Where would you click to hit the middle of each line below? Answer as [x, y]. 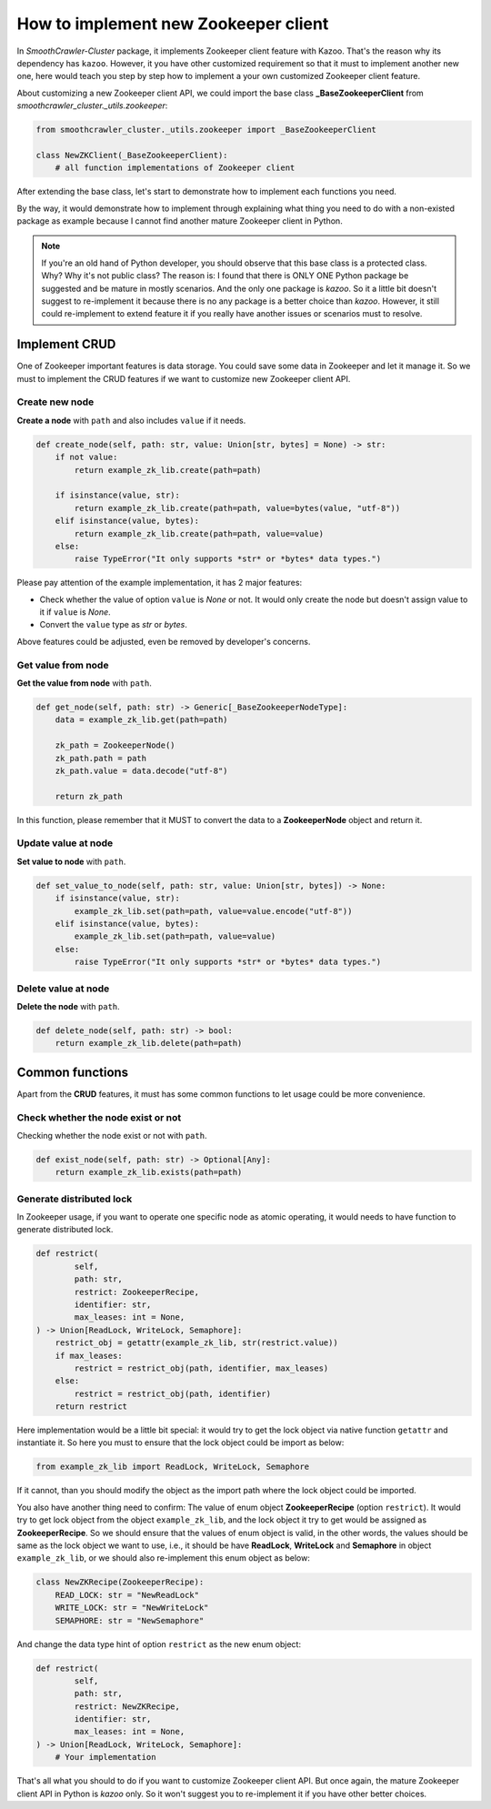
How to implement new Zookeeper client [173, 24]
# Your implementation [105, 1757]
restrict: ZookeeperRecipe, [137, 1292]
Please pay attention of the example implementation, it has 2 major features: [160, 583]
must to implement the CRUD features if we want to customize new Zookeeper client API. [184, 378]
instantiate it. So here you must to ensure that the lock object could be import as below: [180, 1442]
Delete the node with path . [68, 1006]
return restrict [91, 1407]
